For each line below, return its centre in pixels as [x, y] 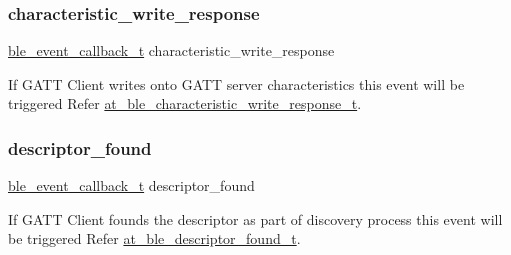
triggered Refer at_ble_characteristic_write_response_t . [185, 103]
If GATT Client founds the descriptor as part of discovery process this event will [255, 218]
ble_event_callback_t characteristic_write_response [171, 50]
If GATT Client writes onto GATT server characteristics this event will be [236, 83]
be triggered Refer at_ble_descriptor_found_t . [154, 238]
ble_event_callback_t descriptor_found [131, 185]
